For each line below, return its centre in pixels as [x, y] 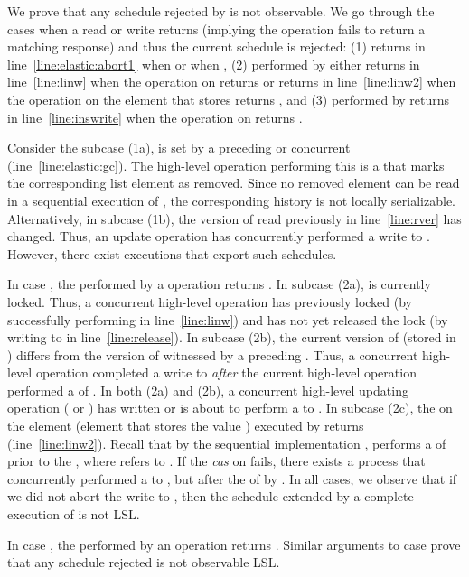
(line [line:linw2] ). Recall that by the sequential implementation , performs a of [227, 443]
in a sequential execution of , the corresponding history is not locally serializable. [232, 200]
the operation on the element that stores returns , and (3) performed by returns [229, 99]
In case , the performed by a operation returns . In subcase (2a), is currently [219, 284]
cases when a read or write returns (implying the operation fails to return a [216, 28]
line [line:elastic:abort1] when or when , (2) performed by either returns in [214, 64]
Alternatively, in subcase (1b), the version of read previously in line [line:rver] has [234, 218]
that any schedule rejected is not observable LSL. [144, 562]
